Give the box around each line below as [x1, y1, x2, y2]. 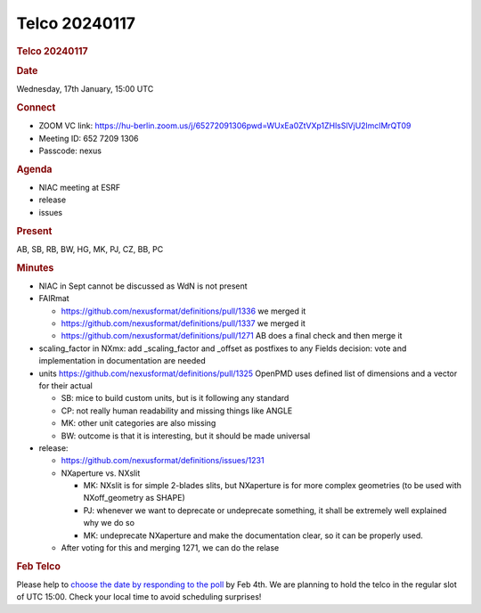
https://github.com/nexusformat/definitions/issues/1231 [61, 455, 265, 466]
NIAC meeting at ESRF [38, 182, 121, 192]
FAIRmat [38, 293, 70, 304]
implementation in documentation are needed [38, 356, 207, 366]
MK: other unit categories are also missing [61, 418, 216, 429]
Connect [16, 101, 56, 113]
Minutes [16, 261, 54, 274]
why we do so [83, 518, 135, 528]
